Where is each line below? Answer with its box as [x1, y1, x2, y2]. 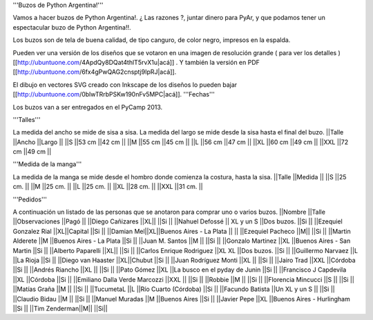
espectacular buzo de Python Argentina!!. [12, 23, 131, 31]
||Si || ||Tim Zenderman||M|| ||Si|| [12, 304, 108, 312]
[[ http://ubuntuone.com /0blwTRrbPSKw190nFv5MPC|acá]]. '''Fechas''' [12, 90, 216, 99]
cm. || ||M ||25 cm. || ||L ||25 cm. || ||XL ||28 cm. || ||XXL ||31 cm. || [12, 183, 203, 191]
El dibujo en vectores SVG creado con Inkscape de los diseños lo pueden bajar [12, 80, 238, 89]
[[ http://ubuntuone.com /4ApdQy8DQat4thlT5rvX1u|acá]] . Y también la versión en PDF [12, 58, 260, 66]
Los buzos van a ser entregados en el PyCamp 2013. [12, 103, 163, 111]
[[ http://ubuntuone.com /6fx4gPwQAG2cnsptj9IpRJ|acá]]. [12, 68, 177, 76]
